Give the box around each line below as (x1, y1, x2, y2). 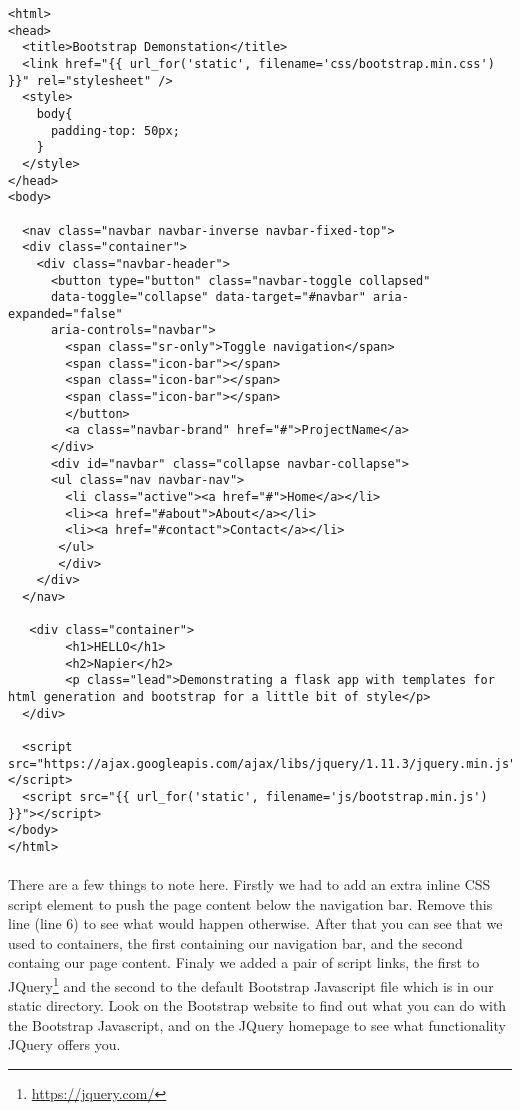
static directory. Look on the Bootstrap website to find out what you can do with (8, 995, 507, 1016)
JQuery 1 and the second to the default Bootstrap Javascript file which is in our (8, 973, 494, 996)
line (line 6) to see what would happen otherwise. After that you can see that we (8, 913, 503, 934)
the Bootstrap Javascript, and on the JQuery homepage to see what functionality (8, 1014, 506, 1035)
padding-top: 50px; (50, 123, 180, 138)
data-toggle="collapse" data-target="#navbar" (50, 290, 366, 305)
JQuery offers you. (8, 1034, 121, 1055)
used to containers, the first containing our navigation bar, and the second (8, 932, 463, 953)
